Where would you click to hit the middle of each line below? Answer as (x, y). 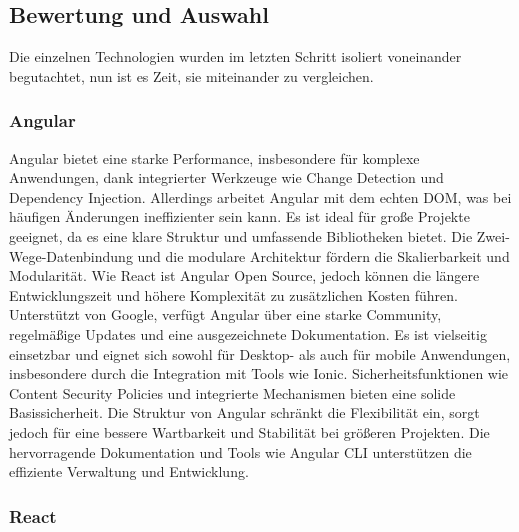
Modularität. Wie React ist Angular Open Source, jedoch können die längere (244, 275)
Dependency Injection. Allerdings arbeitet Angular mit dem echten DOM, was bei (260, 196)
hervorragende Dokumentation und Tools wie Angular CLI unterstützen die (240, 451)
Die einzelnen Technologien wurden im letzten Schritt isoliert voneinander (235, 56)
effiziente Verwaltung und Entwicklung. (129, 471)
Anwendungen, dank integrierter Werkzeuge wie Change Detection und (226, 177)
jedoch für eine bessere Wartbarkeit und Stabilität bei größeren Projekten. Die (249, 431)
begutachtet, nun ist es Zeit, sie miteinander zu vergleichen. (191, 75)
